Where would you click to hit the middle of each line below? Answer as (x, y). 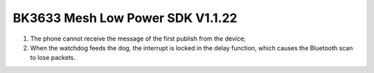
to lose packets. (53, 58)
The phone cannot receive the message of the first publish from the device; (138, 39)
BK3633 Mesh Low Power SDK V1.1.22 (125, 18)
